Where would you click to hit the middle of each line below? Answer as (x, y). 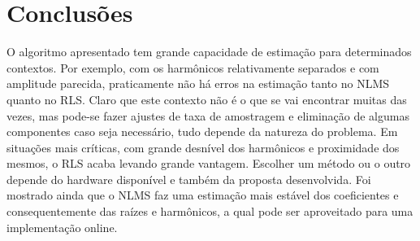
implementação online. (62, 227)
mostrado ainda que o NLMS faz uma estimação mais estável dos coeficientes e (203, 195)
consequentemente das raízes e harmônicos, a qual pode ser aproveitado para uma (210, 211)
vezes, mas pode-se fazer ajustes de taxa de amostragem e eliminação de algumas (208, 115)
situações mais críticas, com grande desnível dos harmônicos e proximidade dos (203, 147)
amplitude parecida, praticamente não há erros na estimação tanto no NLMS (198, 83)
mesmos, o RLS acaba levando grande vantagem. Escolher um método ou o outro (209, 163)
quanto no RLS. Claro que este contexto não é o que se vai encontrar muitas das (207, 99)
